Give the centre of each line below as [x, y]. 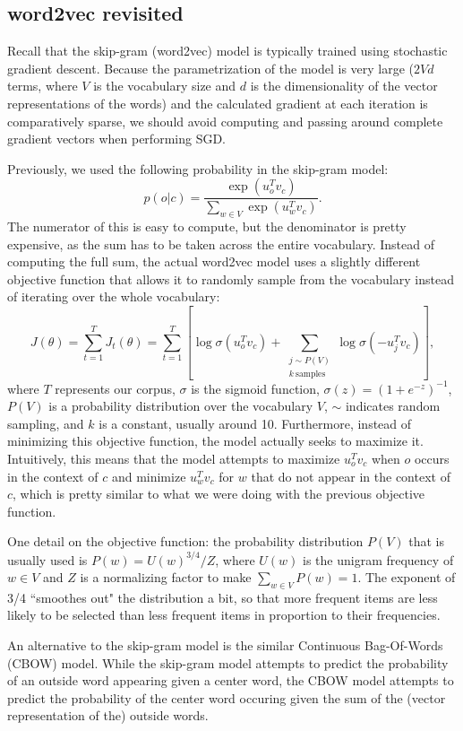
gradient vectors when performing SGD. [116, 139]
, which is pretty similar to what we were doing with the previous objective [219, 494]
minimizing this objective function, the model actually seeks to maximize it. [215, 441]
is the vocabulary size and [165, 86]
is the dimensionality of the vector [344, 86]
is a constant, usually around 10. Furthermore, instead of [255, 423]
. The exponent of [407, 577]
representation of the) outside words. [108, 715]
